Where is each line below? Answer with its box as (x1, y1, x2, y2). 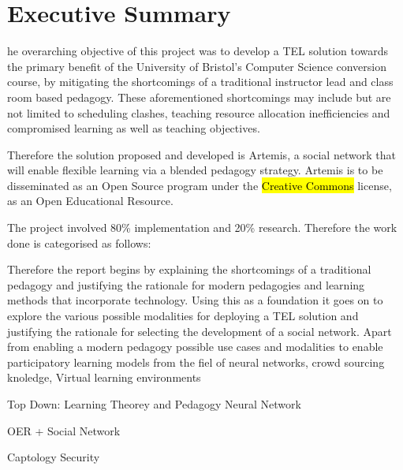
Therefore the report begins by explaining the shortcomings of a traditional (7, 261, 371, 278)
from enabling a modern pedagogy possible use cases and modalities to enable (7, 338, 383, 355)
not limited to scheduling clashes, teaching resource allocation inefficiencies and (7, 104, 390, 121)
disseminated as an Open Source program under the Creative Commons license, (7, 177, 392, 193)
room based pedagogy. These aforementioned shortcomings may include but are (7, 88, 391, 105)
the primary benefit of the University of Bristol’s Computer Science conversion (7, 58, 387, 74)
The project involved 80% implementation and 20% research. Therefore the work (7, 219, 397, 236)
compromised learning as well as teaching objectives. (7, 120, 260, 136)
